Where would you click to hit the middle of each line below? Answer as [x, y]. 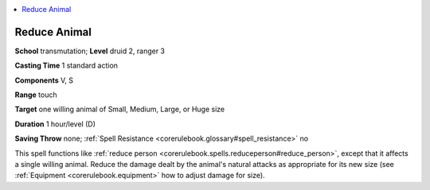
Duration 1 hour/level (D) [55, 124]
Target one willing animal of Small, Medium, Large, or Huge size [120, 109]
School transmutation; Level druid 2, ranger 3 [90, 51]
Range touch [36, 95]
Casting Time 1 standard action [66, 66]
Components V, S [44, 80]
